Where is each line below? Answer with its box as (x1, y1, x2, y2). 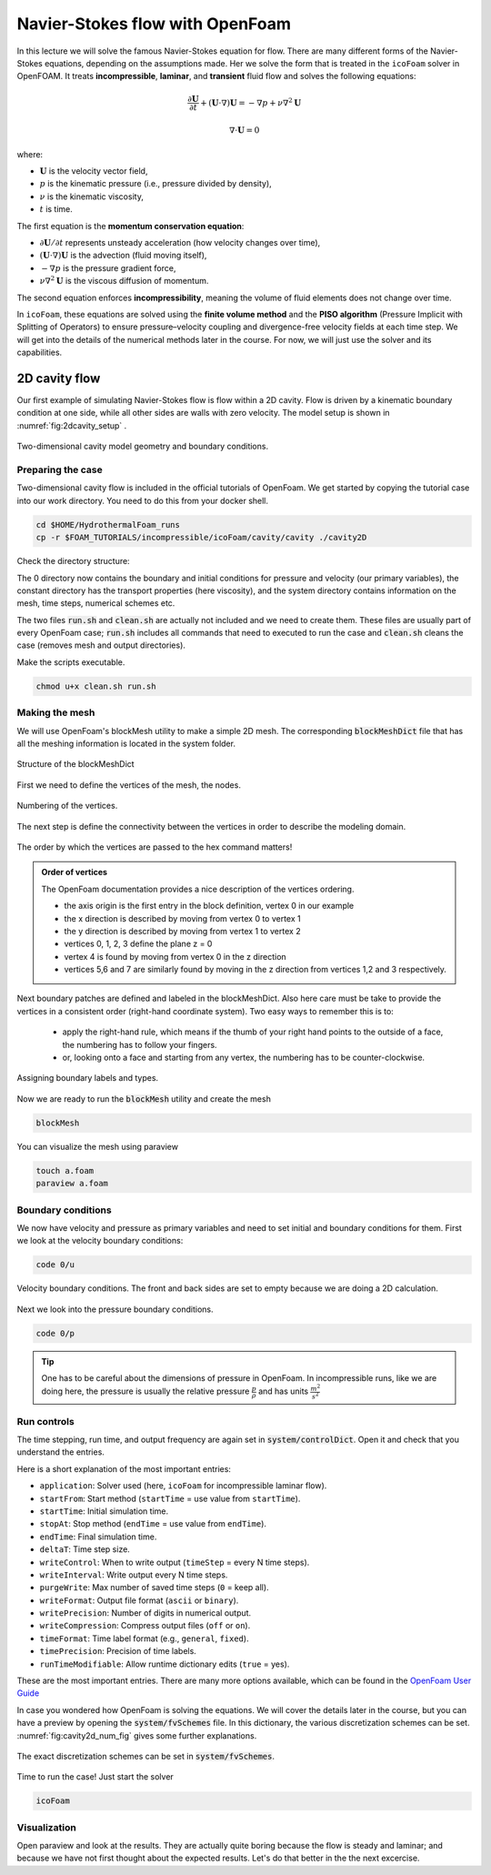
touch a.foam (35, 1165, 95, 1175)
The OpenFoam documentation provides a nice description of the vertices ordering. (41, 883, 355, 894)
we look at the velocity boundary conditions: (16, 1235, 184, 1246)
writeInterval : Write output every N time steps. (39, 1569, 228, 1580)
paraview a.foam (35, 1178, 109, 1189)
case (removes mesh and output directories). (16, 640, 186, 650)
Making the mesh (16, 706, 95, 719)
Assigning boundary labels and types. (16, 1073, 159, 1084)
